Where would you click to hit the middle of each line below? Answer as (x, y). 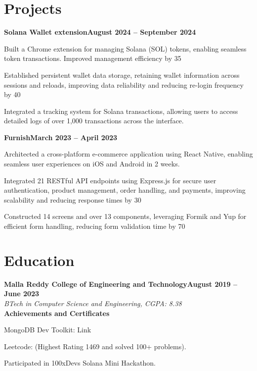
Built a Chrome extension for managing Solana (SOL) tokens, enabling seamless (125, 48)
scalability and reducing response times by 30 (73, 199)
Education (39, 260)
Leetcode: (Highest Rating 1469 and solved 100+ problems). (95, 346)
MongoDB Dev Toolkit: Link (48, 330)
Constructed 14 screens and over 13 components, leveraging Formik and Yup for (125, 216)
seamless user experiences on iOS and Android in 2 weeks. (92, 164)
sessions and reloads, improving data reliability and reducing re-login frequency (124, 84)
